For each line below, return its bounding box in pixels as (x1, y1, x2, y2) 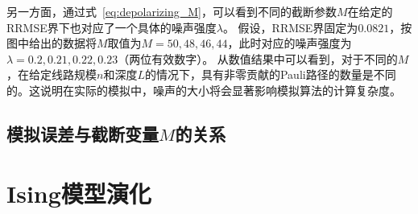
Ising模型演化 (6, 176, 151, 209)
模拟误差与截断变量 (6, 121, 159, 146)
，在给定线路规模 (6, 66, 97, 83)
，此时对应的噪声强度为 (227, 35, 352, 51)
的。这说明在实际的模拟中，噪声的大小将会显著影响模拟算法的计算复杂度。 (6, 81, 401, 98)
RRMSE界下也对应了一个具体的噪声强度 (6, 19, 217, 35)
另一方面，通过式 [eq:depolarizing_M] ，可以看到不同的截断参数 (6, 3, 337, 19)
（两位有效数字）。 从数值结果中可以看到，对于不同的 (118, 50, 398, 67)
